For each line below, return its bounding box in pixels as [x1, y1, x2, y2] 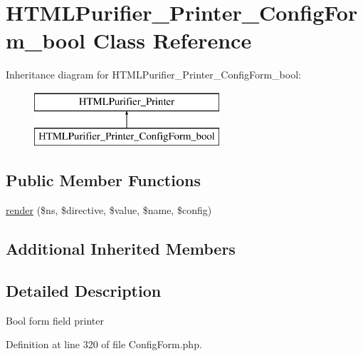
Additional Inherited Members [6, 238, 236, 260]
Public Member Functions [6, 169, 201, 191]
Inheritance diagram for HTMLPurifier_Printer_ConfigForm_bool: [6, 67, 301, 82]
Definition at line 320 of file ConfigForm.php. [6, 337, 202, 352]
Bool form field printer [6, 312, 104, 327]
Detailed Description [6, 280, 162, 302]
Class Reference [93, 26, 252, 55]
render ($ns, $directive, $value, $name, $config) [6, 203, 212, 218]
